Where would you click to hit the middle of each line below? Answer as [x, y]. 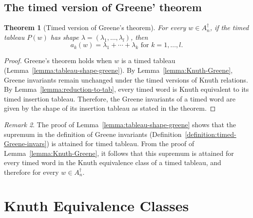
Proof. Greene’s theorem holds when [58, 60]
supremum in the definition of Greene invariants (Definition [93, 134]
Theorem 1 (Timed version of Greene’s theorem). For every [95, 27]
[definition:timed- [211, 134]
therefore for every [31, 172]
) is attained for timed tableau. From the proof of [120, 143]
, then [139, 37]
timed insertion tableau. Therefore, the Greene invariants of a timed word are [120, 98]
